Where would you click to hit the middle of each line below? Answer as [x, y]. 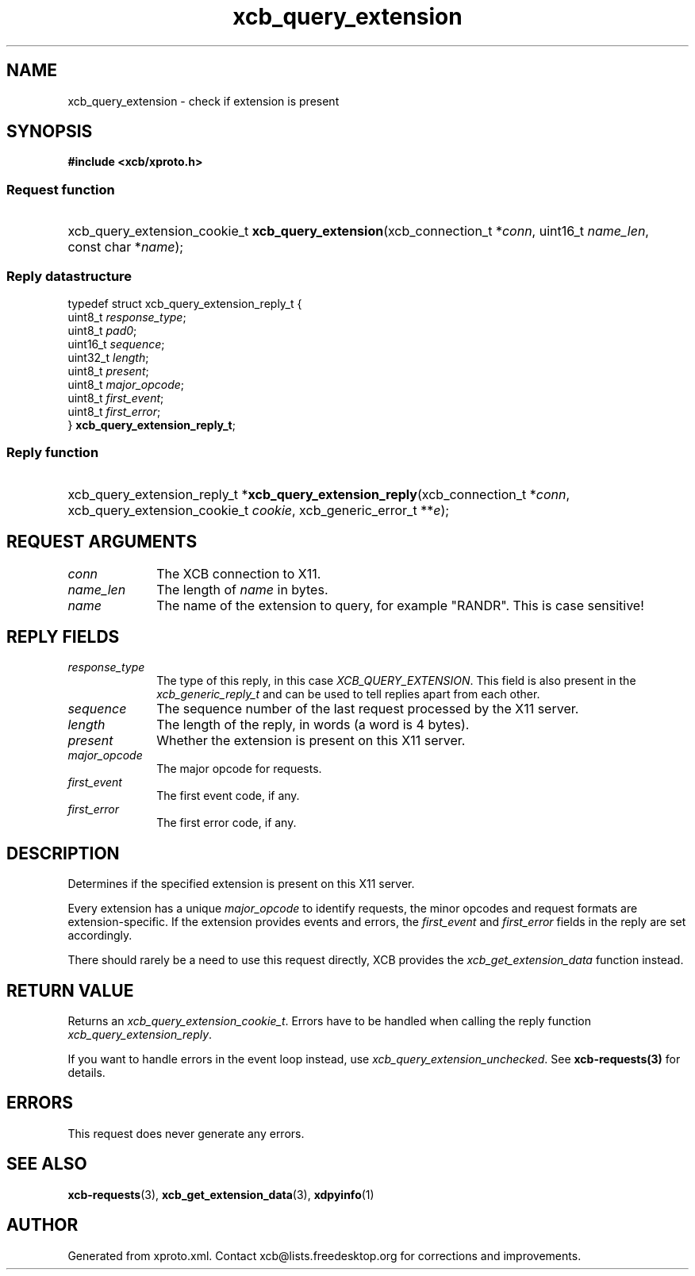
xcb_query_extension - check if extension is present [204, 101]
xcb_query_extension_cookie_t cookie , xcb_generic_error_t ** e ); [259, 510]
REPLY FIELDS [63, 636]
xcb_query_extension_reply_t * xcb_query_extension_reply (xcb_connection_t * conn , [319, 494]
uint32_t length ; [108, 357]
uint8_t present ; [108, 371]
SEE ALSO [47, 1164]
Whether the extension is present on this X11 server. [311, 741]
